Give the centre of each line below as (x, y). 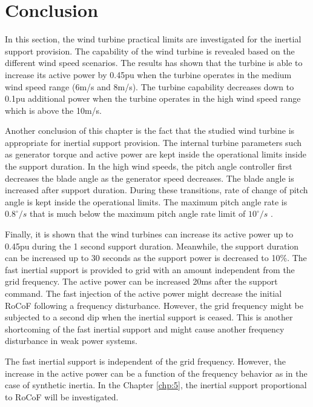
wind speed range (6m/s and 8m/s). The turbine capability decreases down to (150, 86)
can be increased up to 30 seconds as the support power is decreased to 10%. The (156, 258)
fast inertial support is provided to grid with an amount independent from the (150, 269)
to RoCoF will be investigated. (62, 396)
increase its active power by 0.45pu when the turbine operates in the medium (148, 74)
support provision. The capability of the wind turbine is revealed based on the (150, 51)
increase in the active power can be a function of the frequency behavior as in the (156, 373)
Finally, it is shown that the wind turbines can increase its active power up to (149, 234)
